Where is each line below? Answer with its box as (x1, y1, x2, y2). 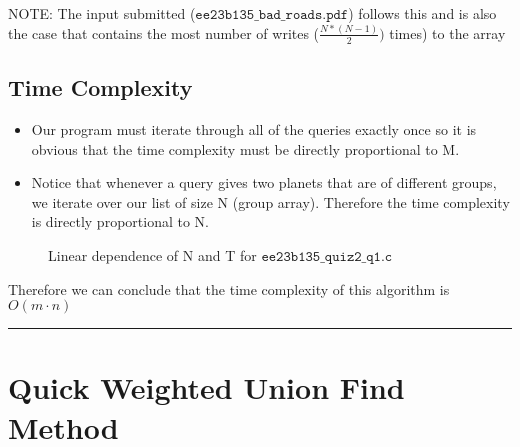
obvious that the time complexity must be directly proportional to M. (31, 138, 460, 159)
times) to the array (389, 22, 506, 43)
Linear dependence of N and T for (48, 244, 257, 265)
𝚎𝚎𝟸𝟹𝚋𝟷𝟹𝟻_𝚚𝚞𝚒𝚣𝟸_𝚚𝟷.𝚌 (261, 249, 393, 264)
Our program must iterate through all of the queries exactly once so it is (31, 119, 477, 139)
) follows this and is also (348, 3, 497, 23)
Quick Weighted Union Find (8, 367, 405, 408)
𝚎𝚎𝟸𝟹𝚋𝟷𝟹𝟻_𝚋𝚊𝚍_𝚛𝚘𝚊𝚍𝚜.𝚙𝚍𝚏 (195, 8, 349, 22)
